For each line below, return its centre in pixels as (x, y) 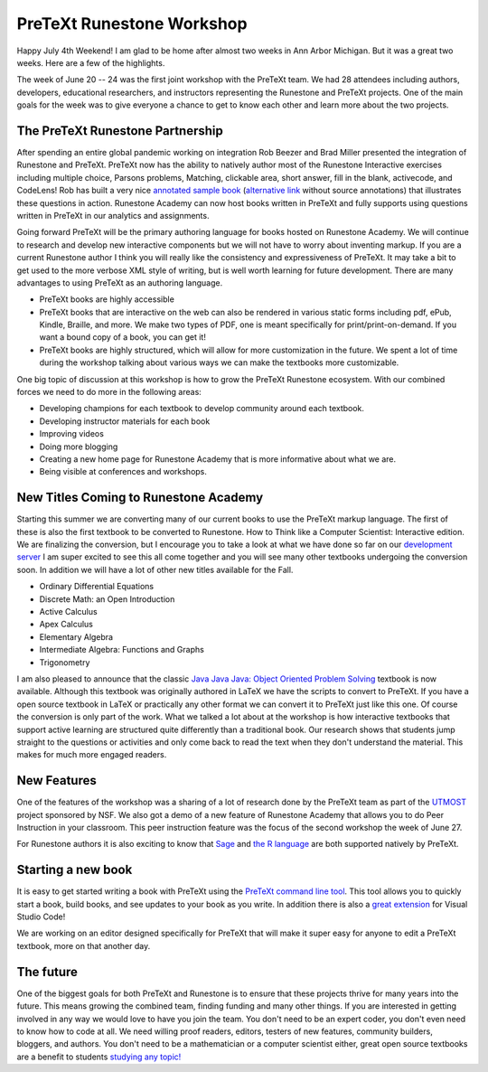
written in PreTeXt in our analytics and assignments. (113, 215)
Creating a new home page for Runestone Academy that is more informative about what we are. (218, 459)
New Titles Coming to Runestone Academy (140, 498)
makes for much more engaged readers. (92, 755)
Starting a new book (75, 870)
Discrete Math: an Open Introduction (107, 599)
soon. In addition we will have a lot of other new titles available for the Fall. (155, 569)
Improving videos (71, 434)
